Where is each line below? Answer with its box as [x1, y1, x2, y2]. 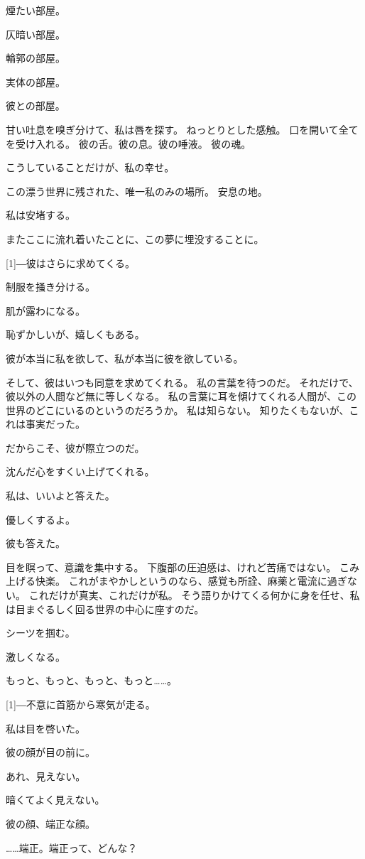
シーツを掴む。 [6, 625, 75, 640]
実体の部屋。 [6, 74, 65, 89]
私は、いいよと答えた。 [6, 488, 115, 503]
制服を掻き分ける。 [6, 279, 95, 294]
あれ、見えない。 [6, 768, 86, 783]
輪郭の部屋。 [6, 50, 65, 65]
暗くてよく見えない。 [6, 792, 105, 807]
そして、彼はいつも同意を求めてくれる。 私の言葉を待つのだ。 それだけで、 [6, 374, 359, 389]
